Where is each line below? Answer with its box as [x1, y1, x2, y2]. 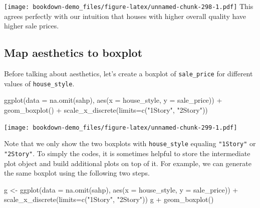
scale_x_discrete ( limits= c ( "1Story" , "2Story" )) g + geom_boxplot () [4, 194, 214, 205]
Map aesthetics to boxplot [4, 45, 143, 60]
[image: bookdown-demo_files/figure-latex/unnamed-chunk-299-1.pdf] [4, 124, 237, 131]
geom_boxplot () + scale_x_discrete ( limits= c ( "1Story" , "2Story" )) [4, 104, 208, 115]
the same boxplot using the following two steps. [4, 168, 150, 178]
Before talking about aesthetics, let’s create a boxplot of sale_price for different [4, 68, 253, 79]
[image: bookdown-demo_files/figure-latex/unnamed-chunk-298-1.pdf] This [4, 1, 253, 11]
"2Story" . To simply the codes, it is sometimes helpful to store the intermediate [4, 148, 250, 158]
